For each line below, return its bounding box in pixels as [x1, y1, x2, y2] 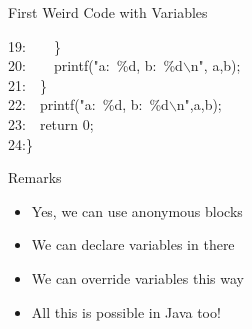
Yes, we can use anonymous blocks [31, 200, 243, 221]
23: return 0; [8, 113, 94, 134]
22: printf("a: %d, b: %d [8, 94, 169, 115]
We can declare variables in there [31, 234, 235, 255]
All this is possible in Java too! [31, 301, 221, 322]
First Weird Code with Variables [8, 2, 208, 22]
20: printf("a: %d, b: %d [8, 55, 183, 76]
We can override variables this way [31, 267, 244, 288]
